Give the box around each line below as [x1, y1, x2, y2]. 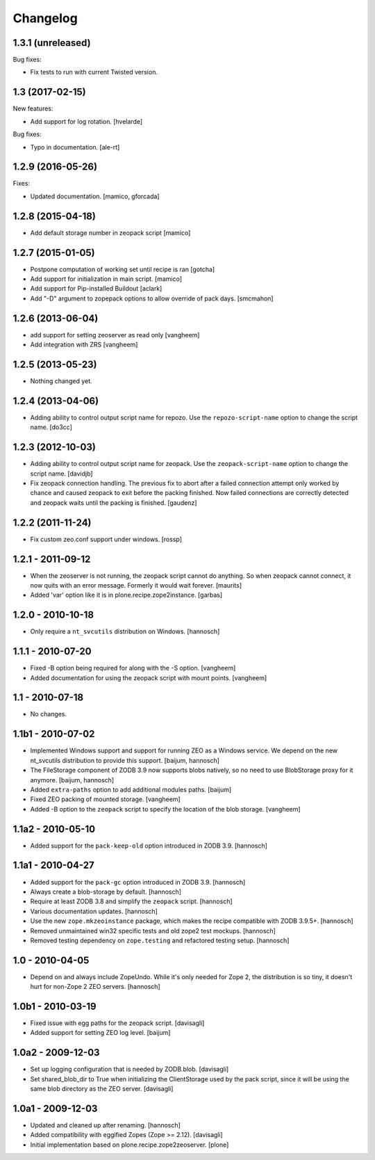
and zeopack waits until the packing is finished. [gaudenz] [30, 498, 197, 507]
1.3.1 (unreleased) [12, 37, 91, 49]
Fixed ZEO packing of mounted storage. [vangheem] [30, 795, 181, 803]
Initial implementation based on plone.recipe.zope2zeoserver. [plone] [30, 1141, 229, 1149]
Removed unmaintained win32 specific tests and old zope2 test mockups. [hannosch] [30, 926, 276, 935]
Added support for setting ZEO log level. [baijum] [30, 1029, 171, 1037]
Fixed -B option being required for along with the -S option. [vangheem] [30, 664, 236, 672]
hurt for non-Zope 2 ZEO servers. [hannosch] [30, 983, 160, 991]
